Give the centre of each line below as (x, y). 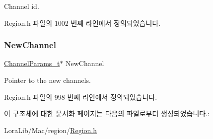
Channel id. (22, 6)
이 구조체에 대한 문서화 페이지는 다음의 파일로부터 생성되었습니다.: (107, 113)
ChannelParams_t (32, 63)
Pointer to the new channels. (47, 80)
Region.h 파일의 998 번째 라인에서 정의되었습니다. (81, 97)
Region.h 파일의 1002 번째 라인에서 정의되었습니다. (82, 23)
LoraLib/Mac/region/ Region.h (50, 130)
